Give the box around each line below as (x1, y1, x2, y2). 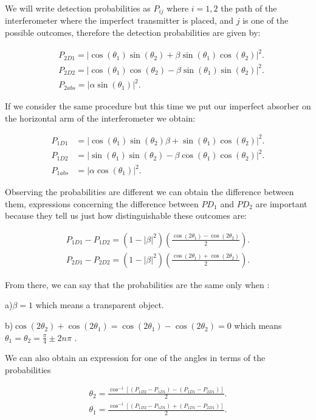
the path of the (221, 2, 277, 14)
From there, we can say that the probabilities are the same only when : (5, 278, 270, 291)
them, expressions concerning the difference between (5, 197, 199, 210)
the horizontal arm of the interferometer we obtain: (5, 111, 196, 124)
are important (255, 197, 307, 210)
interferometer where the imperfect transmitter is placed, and (5, 14, 234, 27)
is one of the (242, 14, 289, 27)
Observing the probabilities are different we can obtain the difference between (5, 185, 294, 198)
